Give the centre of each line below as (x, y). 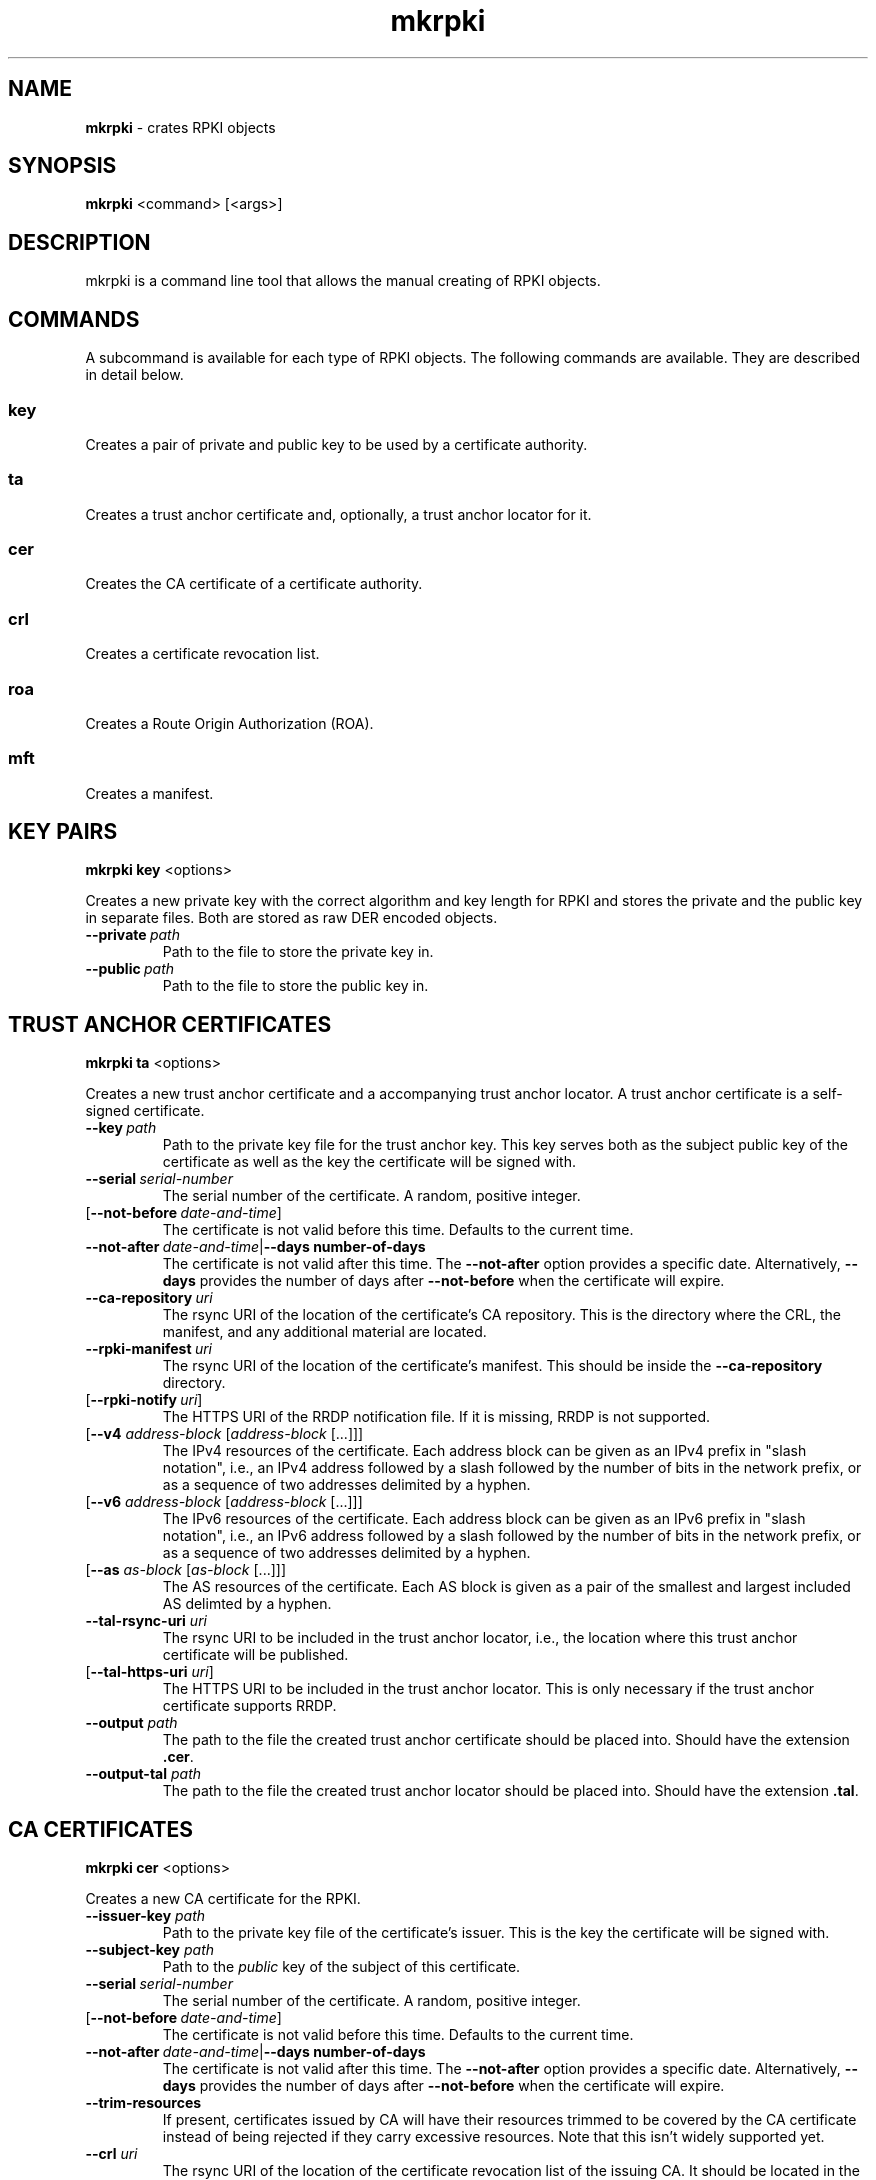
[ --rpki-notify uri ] (144, 1400)
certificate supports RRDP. (249, 1706)
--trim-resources (143, 2103)
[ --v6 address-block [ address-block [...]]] (224, 1502)
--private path (132, 935)
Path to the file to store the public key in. (295, 986)
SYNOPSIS (62, 166)
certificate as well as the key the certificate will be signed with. (369, 1162)
